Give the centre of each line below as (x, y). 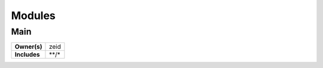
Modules (33, 16)
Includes (27, 55)
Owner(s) (28, 47)
